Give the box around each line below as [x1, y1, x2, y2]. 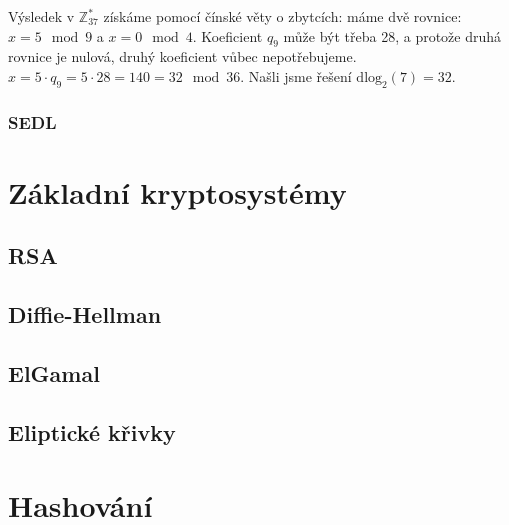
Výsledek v [8, 6, 75, 26]
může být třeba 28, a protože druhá [283, 25, 502, 46]
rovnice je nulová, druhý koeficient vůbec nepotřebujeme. [8, 46, 357, 67]
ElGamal [8, 357, 100, 388]
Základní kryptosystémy [8, 171, 347, 212]
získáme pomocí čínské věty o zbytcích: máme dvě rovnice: [103, 6, 462, 26]
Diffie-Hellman [8, 299, 162, 330]
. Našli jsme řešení [240, 65, 352, 86]
